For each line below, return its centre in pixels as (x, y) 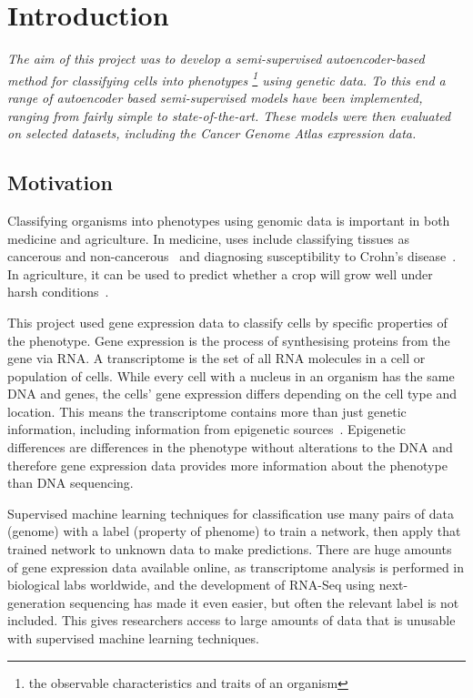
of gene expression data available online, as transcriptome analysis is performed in (236, 566)
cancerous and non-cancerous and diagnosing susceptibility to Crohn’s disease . (232, 256)
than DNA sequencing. (70, 483)
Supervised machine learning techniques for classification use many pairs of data (231, 513)
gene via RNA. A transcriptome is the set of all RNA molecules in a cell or (216, 358)
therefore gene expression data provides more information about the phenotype (227, 465)
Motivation (60, 182)
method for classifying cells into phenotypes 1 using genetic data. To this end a (226, 78)
